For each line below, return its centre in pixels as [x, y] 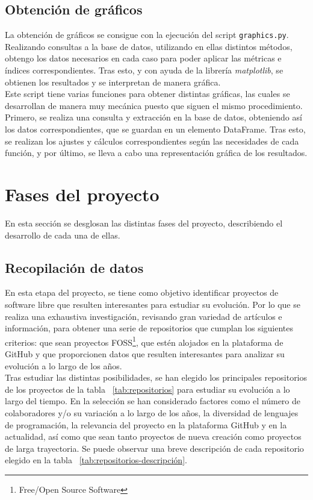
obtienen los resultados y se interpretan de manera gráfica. [113, 82]
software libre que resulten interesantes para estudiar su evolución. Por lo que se [153, 304]
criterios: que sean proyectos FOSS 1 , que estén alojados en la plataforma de [144, 341]
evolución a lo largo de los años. [64, 365]
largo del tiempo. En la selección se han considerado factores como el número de [153, 401]
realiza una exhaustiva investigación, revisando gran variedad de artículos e [144, 316]
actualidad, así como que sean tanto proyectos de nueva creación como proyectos [153, 436]
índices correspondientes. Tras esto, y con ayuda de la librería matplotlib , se [144, 70]
